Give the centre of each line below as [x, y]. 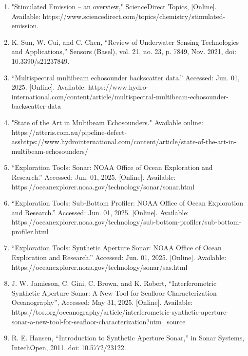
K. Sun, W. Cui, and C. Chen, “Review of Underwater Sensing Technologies [125, 42]
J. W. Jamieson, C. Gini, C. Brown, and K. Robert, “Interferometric [114, 283]
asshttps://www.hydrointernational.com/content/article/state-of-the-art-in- [124, 141]
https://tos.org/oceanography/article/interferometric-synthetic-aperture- [120, 312]
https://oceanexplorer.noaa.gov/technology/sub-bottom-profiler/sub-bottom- [126, 222]
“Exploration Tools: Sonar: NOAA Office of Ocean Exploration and [112, 167]
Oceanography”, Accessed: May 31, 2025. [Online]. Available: [102, 302]
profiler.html [30, 231]
